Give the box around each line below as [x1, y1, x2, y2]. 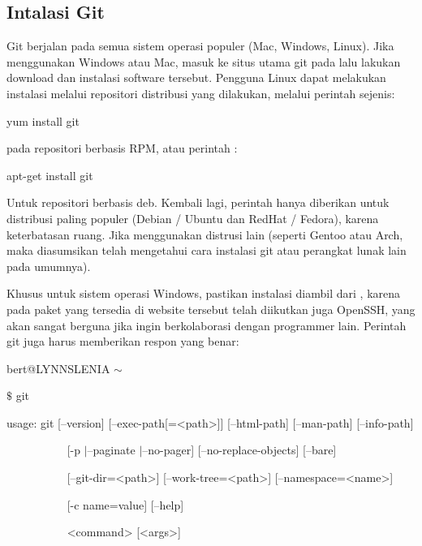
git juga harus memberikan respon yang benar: [6, 333, 239, 350]
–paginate [87, 441, 136, 458]
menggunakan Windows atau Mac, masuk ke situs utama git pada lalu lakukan [6, 53, 401, 70]
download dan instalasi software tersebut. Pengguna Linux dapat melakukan [6, 69, 386, 86]
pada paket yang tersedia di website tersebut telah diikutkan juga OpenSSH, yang [6, 300, 416, 317]
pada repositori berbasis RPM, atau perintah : [6, 140, 238, 157]
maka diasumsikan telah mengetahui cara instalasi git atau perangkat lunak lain [6, 242, 407, 259]
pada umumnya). [6, 257, 91, 274]
